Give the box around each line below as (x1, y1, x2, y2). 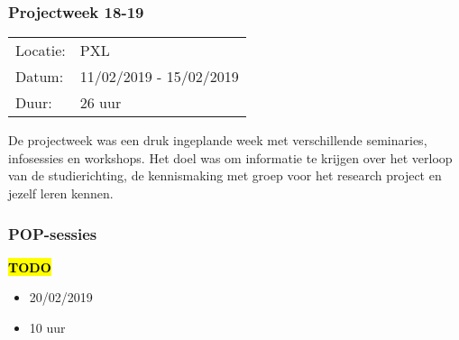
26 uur (79, 92, 122, 114)
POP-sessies (8, 222, 97, 244)
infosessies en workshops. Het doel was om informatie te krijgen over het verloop (8, 148, 453, 167)
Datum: (15, 66, 64, 87)
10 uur (29, 318, 66, 336)
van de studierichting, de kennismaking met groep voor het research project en (8, 166, 442, 185)
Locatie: (15, 40, 66, 61)
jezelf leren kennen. (8, 184, 114, 202)
